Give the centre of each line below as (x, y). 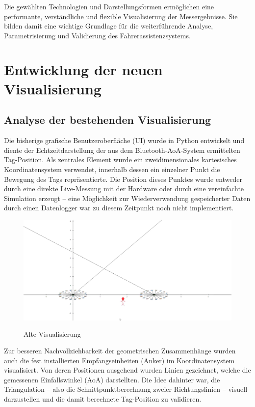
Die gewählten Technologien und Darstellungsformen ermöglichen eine (109, 6)
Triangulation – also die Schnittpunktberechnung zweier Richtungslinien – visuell (126, 389)
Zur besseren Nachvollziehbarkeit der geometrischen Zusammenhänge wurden (120, 351)
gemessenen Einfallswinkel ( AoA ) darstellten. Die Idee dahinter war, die (112, 379)
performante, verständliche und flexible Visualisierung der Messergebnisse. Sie (121, 16)
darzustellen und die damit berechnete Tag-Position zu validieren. (103, 399)
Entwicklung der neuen (83, 69)
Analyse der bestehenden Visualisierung (108, 120)
